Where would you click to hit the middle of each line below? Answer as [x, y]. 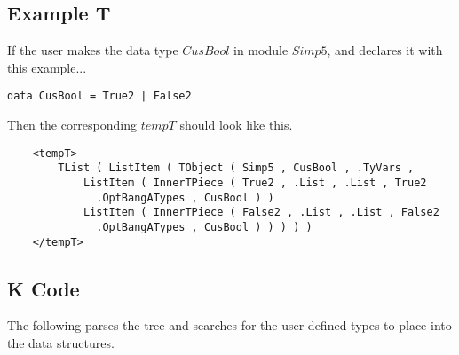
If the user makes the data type [93, 50]
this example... [47, 67]
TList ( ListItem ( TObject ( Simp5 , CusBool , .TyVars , [236, 168]
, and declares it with [385, 50]
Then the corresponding [72, 125]
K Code [44, 288]
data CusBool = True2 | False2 [99, 96]
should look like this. [236, 125]
